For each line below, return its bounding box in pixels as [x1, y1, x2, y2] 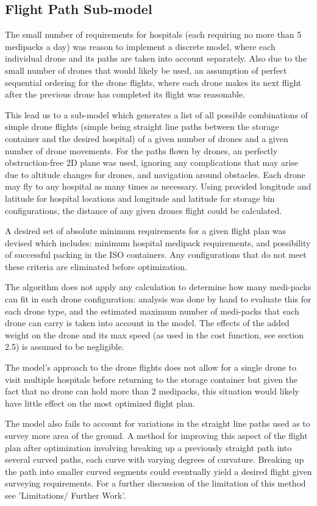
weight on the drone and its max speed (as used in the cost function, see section [5, 328, 304, 341]
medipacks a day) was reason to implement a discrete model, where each [5, 40, 276, 52]
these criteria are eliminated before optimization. [5, 260, 187, 273]
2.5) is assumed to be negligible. [5, 340, 124, 353]
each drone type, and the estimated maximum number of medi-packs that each [5, 304, 299, 317]
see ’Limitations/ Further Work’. [5, 488, 126, 501]
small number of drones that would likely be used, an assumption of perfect [5, 63, 287, 76]
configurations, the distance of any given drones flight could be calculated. [5, 204, 282, 216]
